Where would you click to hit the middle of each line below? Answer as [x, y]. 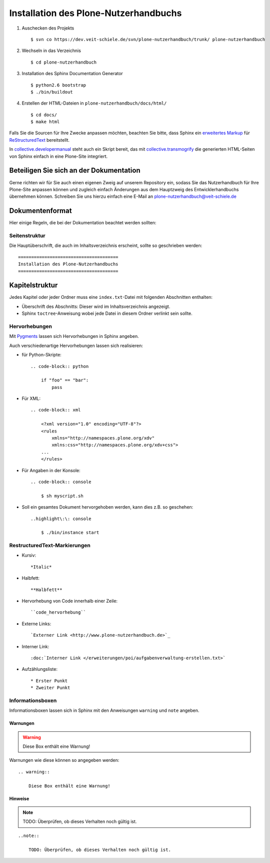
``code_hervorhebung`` [58, 612]
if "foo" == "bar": [65, 380]
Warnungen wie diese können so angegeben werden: [64, 760]
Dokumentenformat [40, 211]
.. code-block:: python [60, 366]
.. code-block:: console [61, 482]
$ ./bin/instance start [70, 533]
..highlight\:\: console [61, 519]
